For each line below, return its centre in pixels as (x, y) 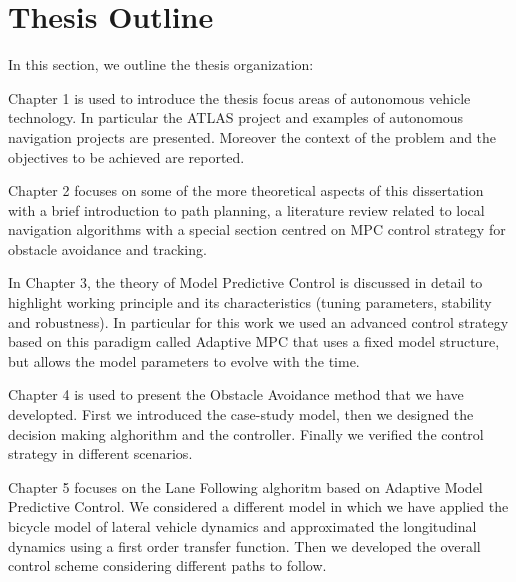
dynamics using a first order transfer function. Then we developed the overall (244, 545)
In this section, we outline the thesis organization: (161, 64)
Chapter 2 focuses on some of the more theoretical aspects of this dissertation (246, 190)
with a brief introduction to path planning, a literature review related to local (246, 209)
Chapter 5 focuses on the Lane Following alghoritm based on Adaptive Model (245, 486)
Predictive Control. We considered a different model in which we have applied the (258, 506)
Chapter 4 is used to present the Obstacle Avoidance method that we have (236, 394)
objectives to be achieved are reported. (126, 156)
